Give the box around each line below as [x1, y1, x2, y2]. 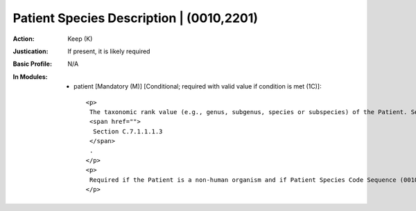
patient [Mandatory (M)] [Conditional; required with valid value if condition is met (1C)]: [73, 82, 322, 91]
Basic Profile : [12, 59, 52, 68]
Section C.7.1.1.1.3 [92, 127, 163, 135]
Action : [12, 35, 35, 43]
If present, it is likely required [67, 47, 150, 55]
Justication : [12, 47, 49, 55]
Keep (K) [67, 35, 93, 43]
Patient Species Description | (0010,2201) [12, 10, 259, 26]
